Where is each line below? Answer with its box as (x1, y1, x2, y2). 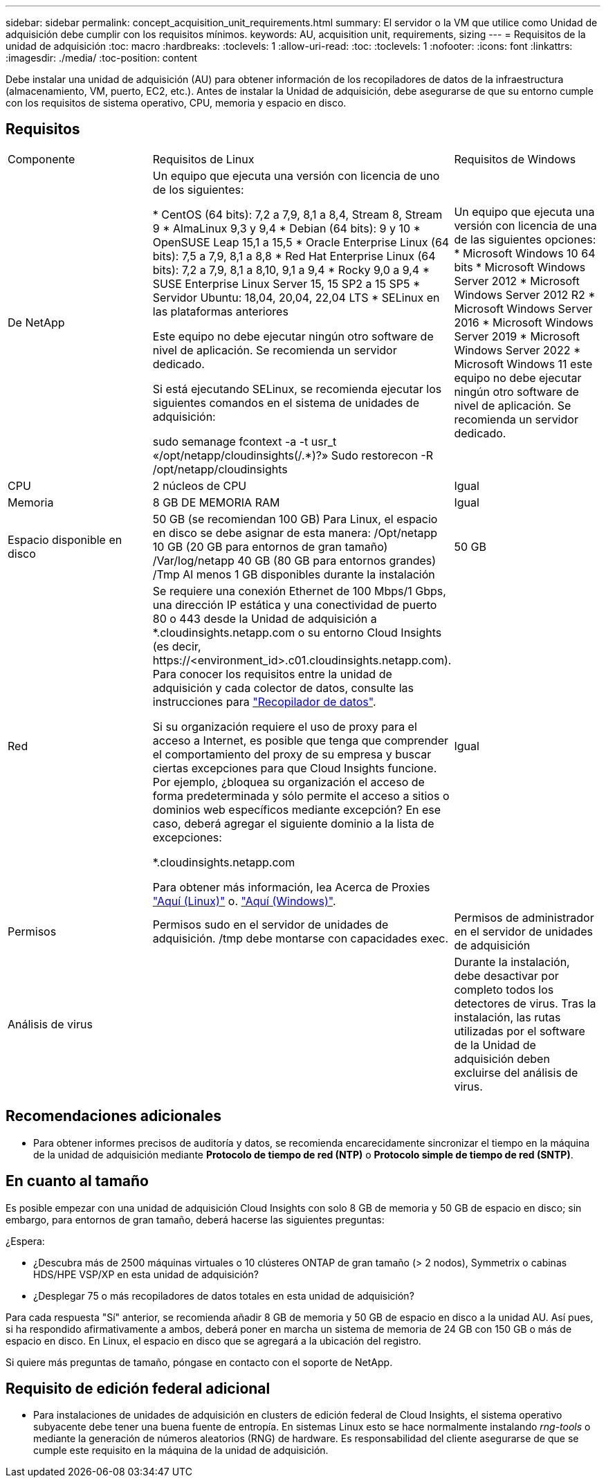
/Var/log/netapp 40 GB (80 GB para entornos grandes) (152, 553, 437, 567)
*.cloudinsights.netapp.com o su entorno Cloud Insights (152, 625, 442, 639)
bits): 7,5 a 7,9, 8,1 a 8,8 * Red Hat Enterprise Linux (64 (152, 248, 436, 263)
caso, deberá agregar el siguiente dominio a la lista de (152, 816, 434, 830)
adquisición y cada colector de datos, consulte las (152, 680, 414, 695)
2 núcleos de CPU (152, 478, 247, 493)
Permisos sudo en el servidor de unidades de (152, 917, 389, 931)
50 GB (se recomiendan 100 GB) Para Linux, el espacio (152, 511, 438, 526)
